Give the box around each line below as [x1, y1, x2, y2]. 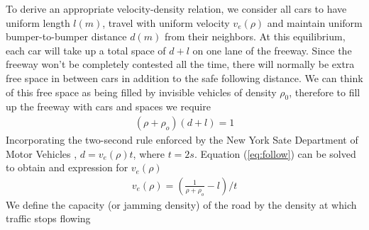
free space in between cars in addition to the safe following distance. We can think [6, 70, 363, 85]
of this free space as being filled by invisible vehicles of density [6, 84, 277, 99]
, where [133, 146, 165, 161]
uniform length [6, 15, 70, 30]
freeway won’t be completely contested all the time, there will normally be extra [6, 57, 355, 71]
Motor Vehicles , [6, 146, 77, 161]
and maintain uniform [267, 15, 363, 30]
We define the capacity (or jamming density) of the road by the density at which [6, 197, 357, 212]
